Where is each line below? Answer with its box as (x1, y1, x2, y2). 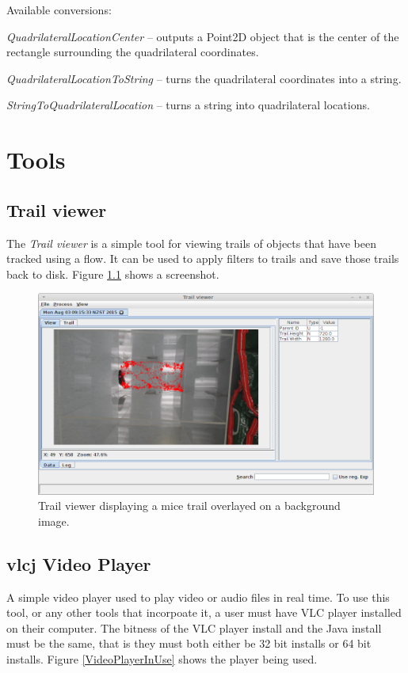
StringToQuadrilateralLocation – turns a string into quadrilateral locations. (6, 97, 370, 113)
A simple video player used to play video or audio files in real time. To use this (6, 588, 390, 605)
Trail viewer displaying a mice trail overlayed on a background (38, 497, 341, 514)
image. (38, 512, 70, 529)
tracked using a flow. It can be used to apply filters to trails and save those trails (6, 250, 399, 267)
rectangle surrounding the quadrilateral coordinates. (6, 44, 259, 60)
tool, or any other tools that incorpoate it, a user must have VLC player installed (6, 604, 402, 621)
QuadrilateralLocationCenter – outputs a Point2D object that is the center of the (6, 28, 399, 44)
